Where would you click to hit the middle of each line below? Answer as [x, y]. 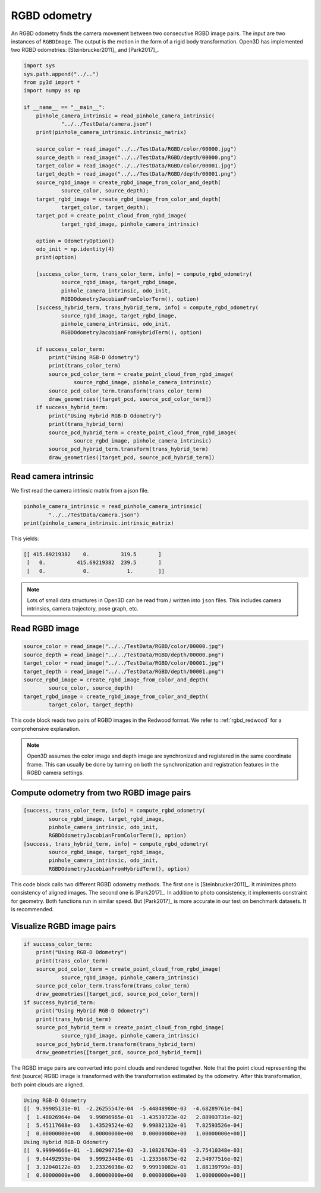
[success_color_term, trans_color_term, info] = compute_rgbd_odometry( [144, 274]
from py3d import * [52, 82]
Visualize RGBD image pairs [63, 926]
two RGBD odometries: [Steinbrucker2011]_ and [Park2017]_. [85, 50]
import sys [39, 66]
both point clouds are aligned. [48, 1085]
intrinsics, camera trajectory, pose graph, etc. [83, 609]
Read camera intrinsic [53, 476]
